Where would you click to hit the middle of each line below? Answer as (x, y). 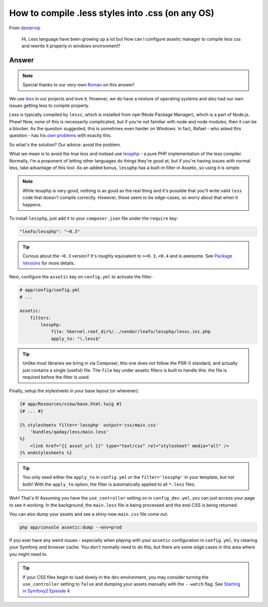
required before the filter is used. (56, 377)
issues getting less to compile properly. (49, 105)
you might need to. (29, 554)
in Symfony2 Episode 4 (46, 591)
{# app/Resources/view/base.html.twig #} (71, 404)
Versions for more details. (49, 263)
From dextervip (25, 28)
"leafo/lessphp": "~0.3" (50, 231)
